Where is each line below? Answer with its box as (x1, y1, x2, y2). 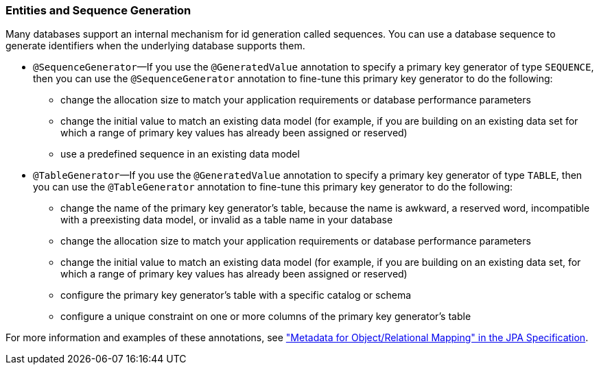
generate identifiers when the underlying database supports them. (5, 40, 305, 52)
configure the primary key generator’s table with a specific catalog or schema (60, 289, 411, 301)
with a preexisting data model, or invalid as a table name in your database (60, 214, 393, 226)
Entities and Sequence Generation (5, 3, 191, 17)
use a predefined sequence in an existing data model (60, 148, 300, 160)
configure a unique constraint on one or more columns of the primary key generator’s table (60, 310, 471, 323)
